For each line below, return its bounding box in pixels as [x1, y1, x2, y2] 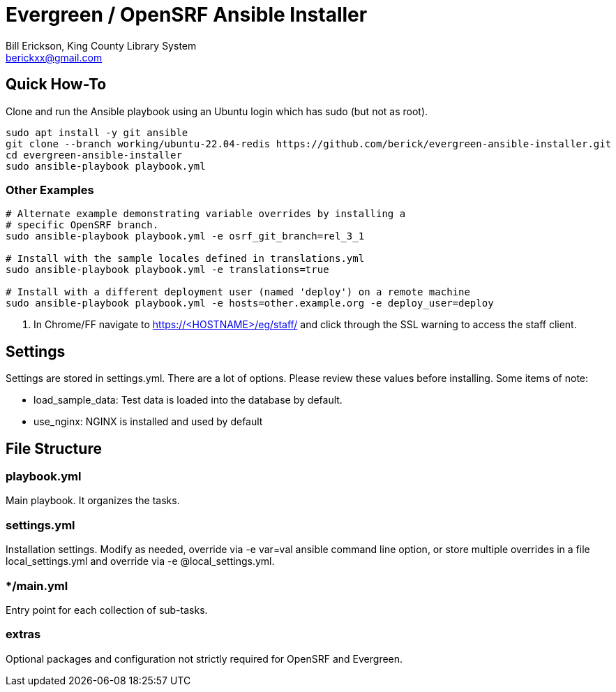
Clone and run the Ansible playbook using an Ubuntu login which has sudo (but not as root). [6, 105, 428, 117]
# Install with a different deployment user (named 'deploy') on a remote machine [6, 286, 470, 298]
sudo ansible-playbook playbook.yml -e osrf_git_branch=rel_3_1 [6, 230, 365, 242]
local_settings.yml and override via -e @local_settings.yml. [6, 555, 275, 568]
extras [6, 627, 41, 642]
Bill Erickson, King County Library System [6, 39, 197, 52]
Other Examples [6, 182, 94, 197]
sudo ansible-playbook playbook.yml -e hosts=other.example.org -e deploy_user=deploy [6, 297, 494, 309]
